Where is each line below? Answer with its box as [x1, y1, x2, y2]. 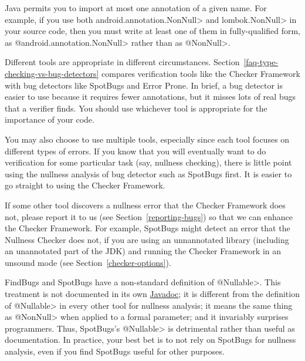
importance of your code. [5, 113, 94, 126]
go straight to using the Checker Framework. [5, 179, 165, 191]
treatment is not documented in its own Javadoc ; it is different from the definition [5, 288, 300, 300]
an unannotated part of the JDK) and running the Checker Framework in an [5, 245, 282, 257]
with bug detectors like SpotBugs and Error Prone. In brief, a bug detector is [5, 79, 283, 91]
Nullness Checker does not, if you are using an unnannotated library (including [5, 233, 289, 245]
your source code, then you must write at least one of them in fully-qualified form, [5, 25, 300, 37]
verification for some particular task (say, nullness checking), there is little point [5, 156, 292, 168]
